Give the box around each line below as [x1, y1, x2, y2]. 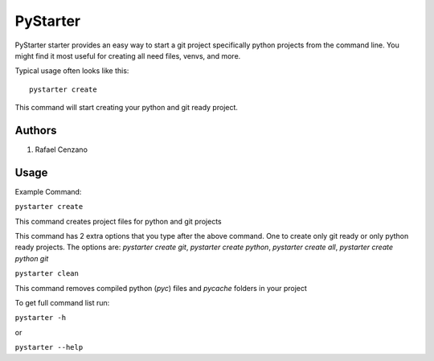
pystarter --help [14, 343, 84, 352]
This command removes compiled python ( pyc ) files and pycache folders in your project [14, 283, 307, 293]
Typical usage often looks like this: [14, 66, 129, 76]
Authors [14, 123, 57, 137]
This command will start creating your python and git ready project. [14, 103, 239, 113]
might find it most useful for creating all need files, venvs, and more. [14, 51, 241, 60]
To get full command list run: [14, 298, 110, 308]
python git [14, 253, 49, 263]
